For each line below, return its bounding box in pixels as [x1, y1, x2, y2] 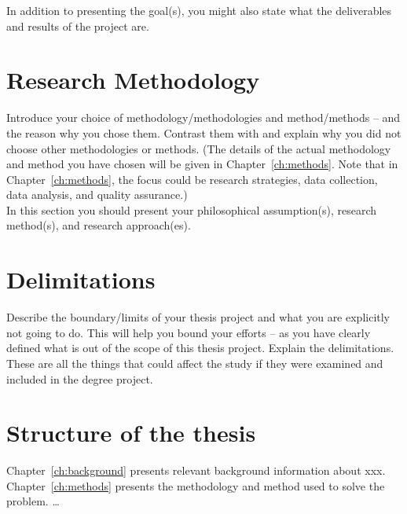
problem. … [6, 493, 60, 509]
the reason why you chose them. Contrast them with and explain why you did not [6, 124, 401, 141]
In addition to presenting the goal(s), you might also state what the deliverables [6, 2, 392, 18]
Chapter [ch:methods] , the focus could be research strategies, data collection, [6, 171, 378, 187]
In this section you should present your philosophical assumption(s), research [6, 201, 377, 218]
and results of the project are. [6, 17, 149, 34]
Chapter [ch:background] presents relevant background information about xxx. [6, 462, 386, 479]
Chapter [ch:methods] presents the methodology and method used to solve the [6, 477, 385, 494]
